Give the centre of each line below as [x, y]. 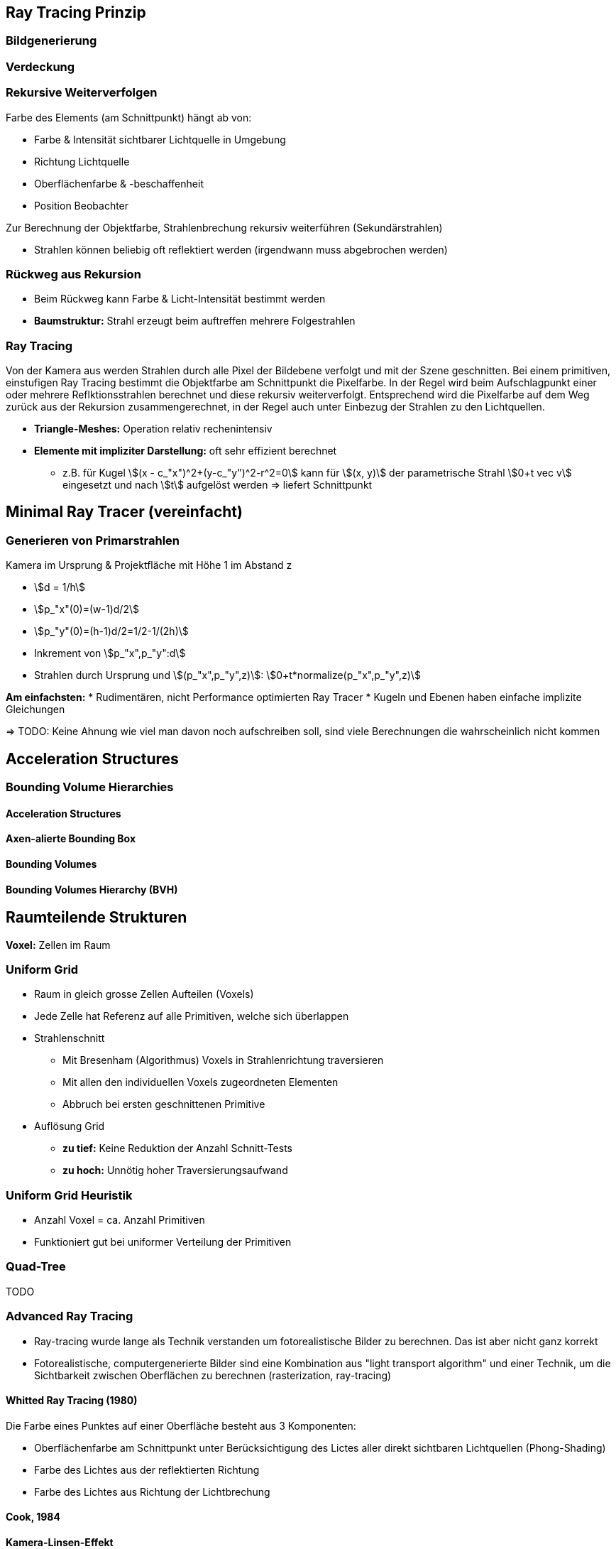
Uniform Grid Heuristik [69, 1195]
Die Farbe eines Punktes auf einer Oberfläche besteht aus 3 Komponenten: [181, 1425]
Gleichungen [35, 710]
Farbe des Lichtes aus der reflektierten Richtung [147, 1469]
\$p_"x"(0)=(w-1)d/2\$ [87, 609]
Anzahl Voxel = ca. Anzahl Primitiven [120, 1220]
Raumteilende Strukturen [97, 918]
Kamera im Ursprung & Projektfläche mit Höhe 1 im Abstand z [149, 565]
